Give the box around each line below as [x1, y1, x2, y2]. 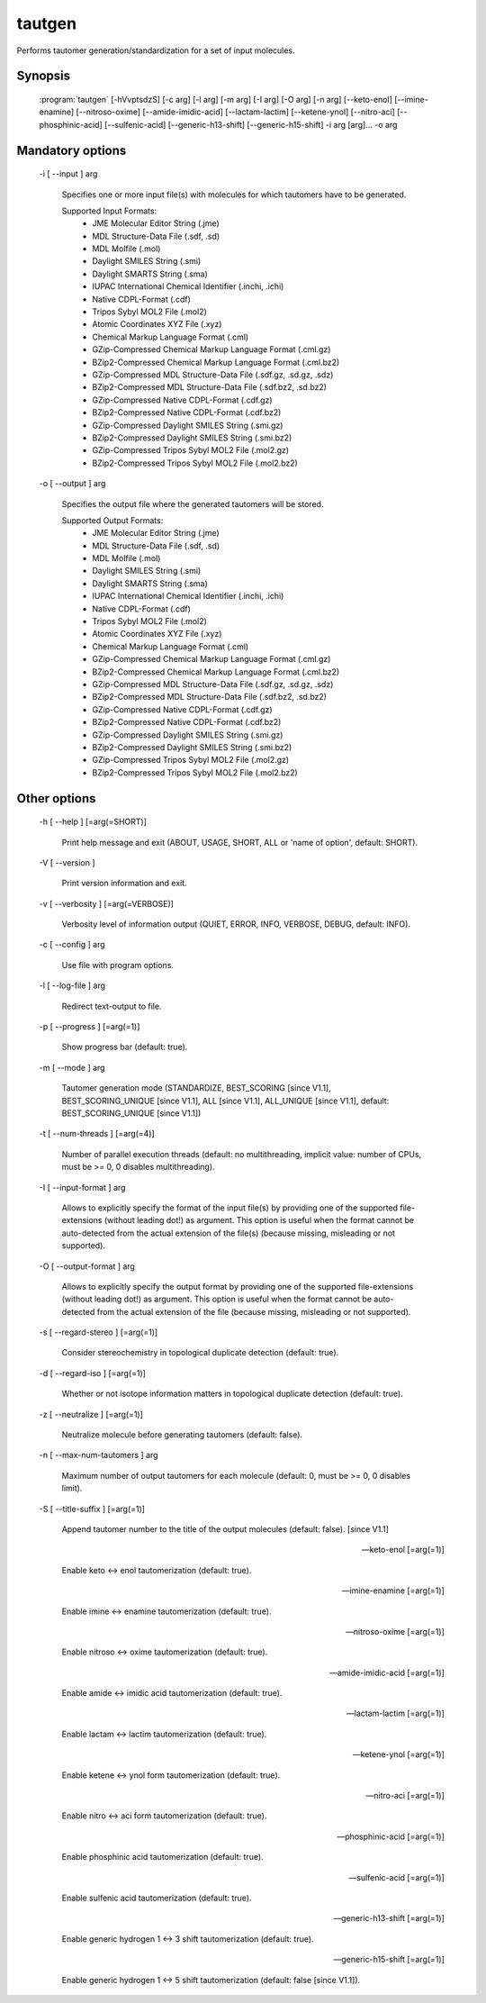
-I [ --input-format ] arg [39, 1182, 126, 1192]
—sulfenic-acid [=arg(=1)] [348, 1872, 445, 1882]
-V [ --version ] [39, 856, 95, 868]
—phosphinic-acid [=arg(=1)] [337, 1831, 445, 1842]
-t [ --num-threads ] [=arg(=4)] [39, 1128, 155, 1139]
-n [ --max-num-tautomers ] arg [39, 1450, 158, 1461]
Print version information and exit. [61, 878, 188, 889]
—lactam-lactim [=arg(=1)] [346, 1708, 445, 1719]
